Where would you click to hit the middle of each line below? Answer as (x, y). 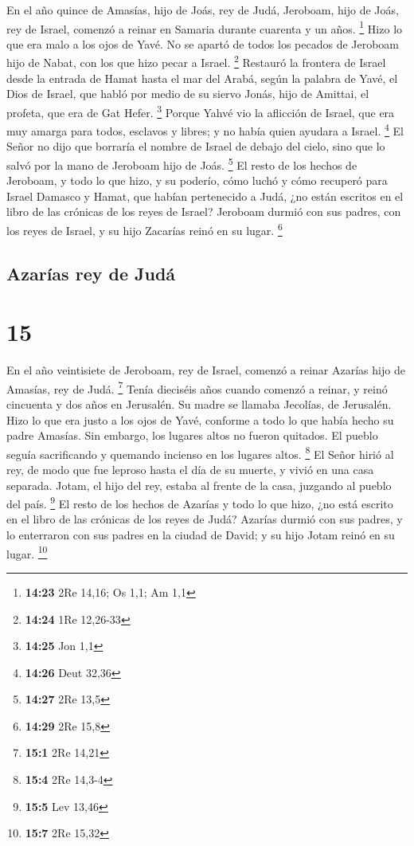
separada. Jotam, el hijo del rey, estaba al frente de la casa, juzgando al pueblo (199, 485)
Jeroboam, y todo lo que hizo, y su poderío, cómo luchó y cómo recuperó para (197, 180)
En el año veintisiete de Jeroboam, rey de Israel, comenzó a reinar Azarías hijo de (206, 370)
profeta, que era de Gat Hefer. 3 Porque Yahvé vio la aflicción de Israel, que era (201, 111)
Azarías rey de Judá (91, 273)
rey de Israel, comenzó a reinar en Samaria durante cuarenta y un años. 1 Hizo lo (205, 27)
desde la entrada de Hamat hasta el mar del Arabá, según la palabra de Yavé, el (202, 78)
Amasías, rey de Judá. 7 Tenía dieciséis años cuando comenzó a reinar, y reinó (197, 387)
